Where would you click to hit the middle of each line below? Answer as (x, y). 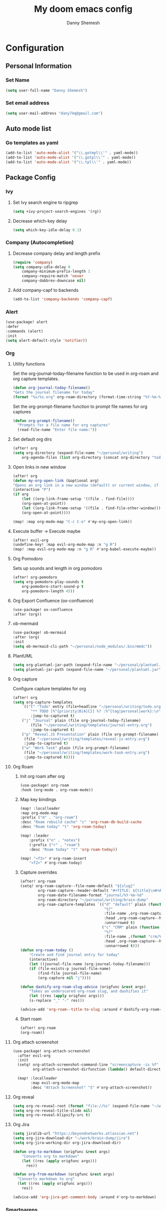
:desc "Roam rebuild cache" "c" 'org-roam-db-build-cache (81, 822)
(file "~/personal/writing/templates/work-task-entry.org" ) (87, 753)
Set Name (17, 80)
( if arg (20, 494)
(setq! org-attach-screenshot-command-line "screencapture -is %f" (88, 1065)
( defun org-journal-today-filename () (51, 388)
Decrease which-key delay (40, 221)
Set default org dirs (32, 439)
